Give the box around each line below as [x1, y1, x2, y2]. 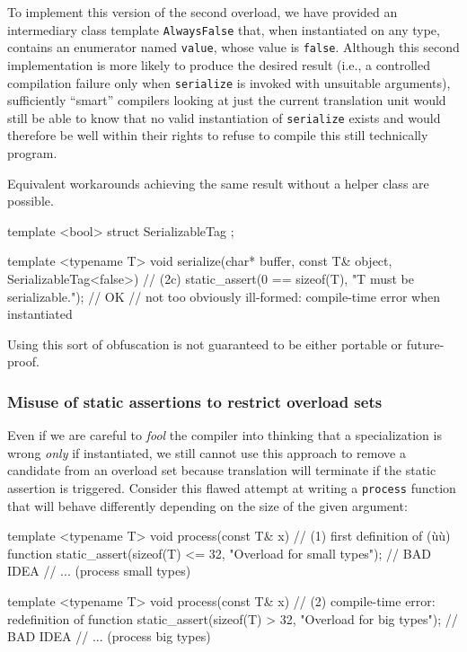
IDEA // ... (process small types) [7, 561, 191, 580]
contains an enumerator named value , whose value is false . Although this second [7, 38, 460, 57]
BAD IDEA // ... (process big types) [7, 627, 211, 646]
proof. [7, 352, 40, 371]
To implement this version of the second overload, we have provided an [7, 3, 398, 21]
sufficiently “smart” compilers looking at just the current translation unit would [7, 91, 446, 110]
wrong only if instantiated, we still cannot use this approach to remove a [7, 443, 406, 462]
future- [406, 334, 445, 353]
